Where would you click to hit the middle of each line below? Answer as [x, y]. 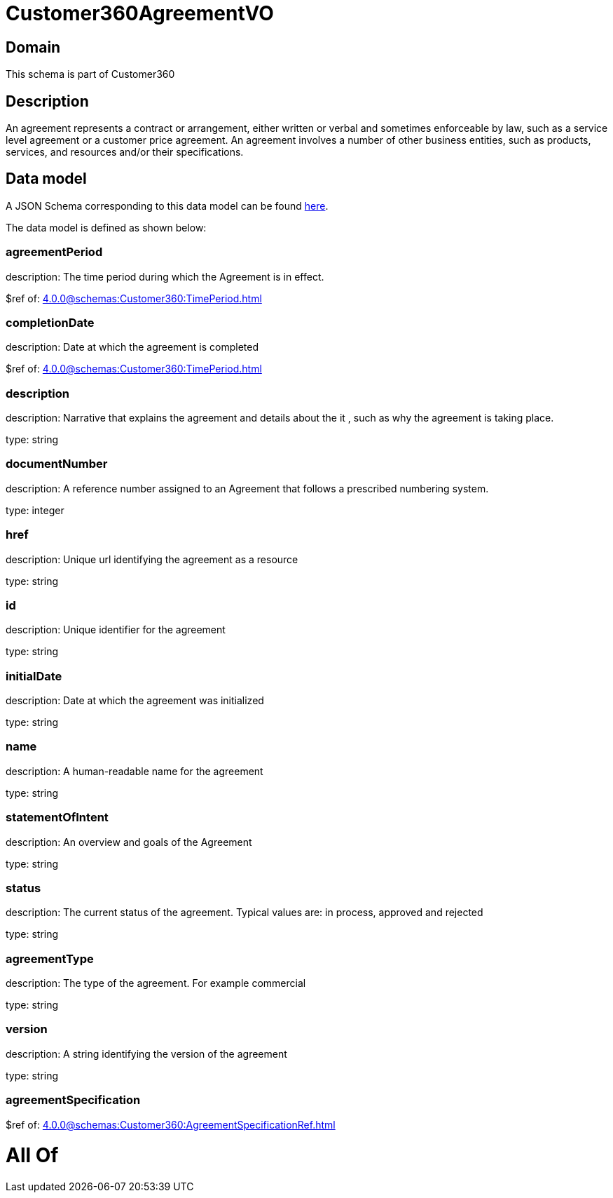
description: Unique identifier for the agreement [116, 630]
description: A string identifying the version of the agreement [146, 1054]
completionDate [50, 322]
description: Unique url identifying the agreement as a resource [152, 559]
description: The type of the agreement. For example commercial [156, 983]
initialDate [34, 676]
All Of [32, 1156]
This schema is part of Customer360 [90, 74]
